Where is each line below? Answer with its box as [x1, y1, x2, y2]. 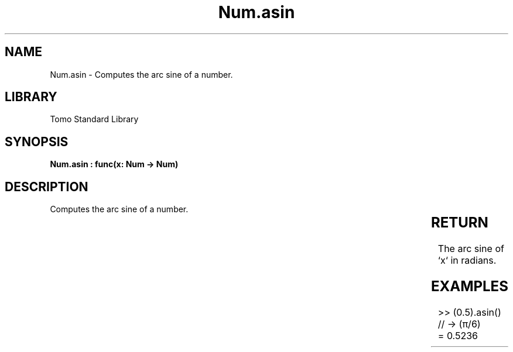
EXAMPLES [430, 277, 508, 295]
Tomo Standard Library [50, 114, 139, 125]
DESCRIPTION [5, 179, 88, 194]
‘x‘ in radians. [437, 254, 497, 267]
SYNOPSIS [5, 134, 69, 149]
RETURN [430, 214, 488, 232]
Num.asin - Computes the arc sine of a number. [50, 69, 233, 80]
